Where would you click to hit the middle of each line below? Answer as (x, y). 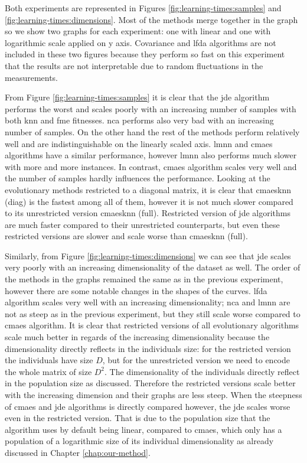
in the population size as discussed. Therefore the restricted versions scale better (150, 383)
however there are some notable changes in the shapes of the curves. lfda (136, 290)
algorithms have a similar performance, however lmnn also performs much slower (151, 155)
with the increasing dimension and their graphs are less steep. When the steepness (153, 394)
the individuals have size (49, 360)
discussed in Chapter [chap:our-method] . (78, 452)
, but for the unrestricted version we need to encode (196, 360)
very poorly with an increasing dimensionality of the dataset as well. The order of (153, 267)
